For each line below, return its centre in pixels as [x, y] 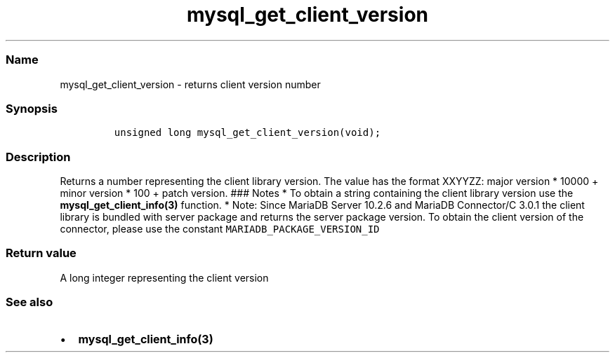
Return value [41, 253]
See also [29, 302]
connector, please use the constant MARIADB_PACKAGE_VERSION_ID [220, 229]
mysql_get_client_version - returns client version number [190, 84]
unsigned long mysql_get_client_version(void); [247, 133]
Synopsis [32, 108]
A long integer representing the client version [164, 277]
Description [38, 157]
